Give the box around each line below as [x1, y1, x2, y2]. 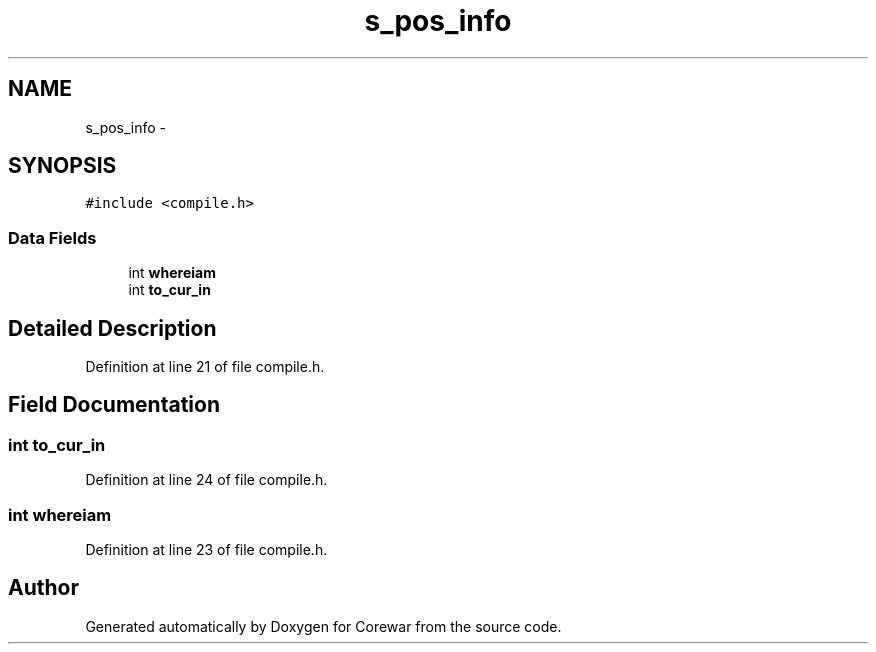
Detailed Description [8, 315, 217, 341]
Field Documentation [8, 392, 220, 418]
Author [8, 575, 79, 601]
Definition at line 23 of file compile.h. [85, 541, 328, 558]
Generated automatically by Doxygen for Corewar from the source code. [85, 617, 562, 635]
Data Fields [8, 227, 97, 248]
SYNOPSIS [8, 153, 117, 179]
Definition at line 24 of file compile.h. [85, 471, 328, 489]
